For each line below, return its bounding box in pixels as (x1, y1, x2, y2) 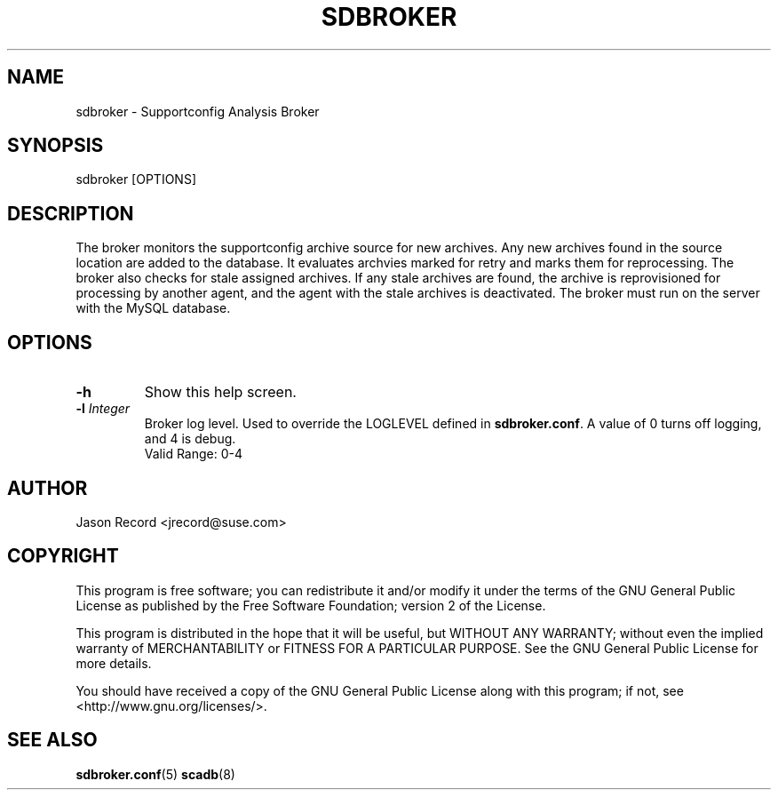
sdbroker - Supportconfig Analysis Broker (75, 103, 320, 119)
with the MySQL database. (75, 300, 231, 316)
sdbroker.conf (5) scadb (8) (75, 766, 235, 782)
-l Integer (75, 401, 131, 417)
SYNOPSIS (7, 134, 104, 157)
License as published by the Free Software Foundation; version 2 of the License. (75, 597, 546, 613)
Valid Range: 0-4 (144, 446, 243, 462)
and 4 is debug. (144, 431, 236, 447)
